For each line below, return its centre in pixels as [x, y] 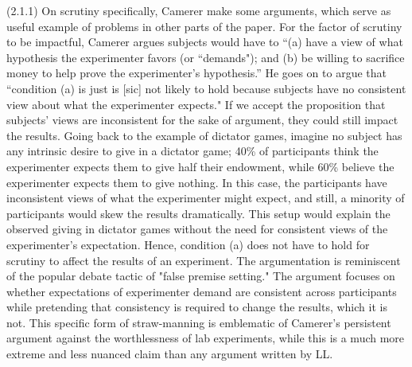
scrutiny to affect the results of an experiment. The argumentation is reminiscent [204, 260]
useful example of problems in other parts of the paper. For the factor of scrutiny [204, 26]
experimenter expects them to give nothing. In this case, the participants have [197, 182]
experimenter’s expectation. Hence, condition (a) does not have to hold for [188, 244]
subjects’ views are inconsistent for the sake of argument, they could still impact [202, 120]
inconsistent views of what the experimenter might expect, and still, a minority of [206, 198]
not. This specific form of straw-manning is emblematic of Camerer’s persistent [199, 322]
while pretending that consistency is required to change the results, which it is [197, 307]
